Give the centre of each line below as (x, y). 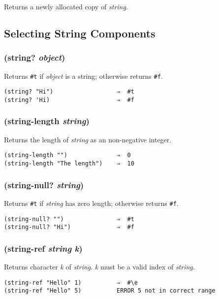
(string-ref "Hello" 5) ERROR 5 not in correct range (110, 291)
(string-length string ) (47, 121)
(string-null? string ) (44, 184)
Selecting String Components (80, 33)
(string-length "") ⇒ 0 (67, 155)
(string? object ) (35, 57)
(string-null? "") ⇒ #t (69, 219)
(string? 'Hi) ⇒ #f (69, 100)
